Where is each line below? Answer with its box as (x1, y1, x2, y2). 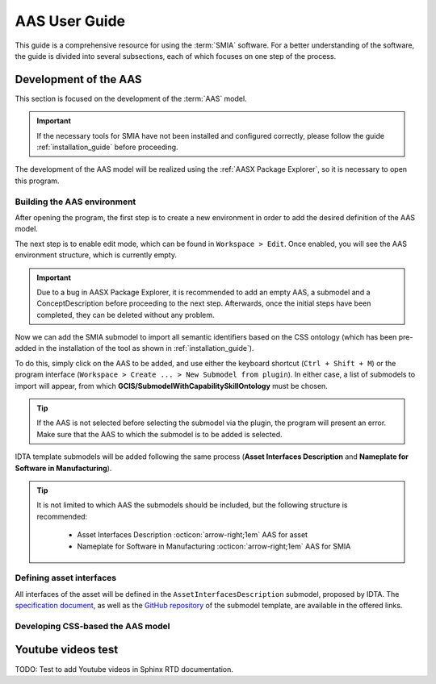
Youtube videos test (15, 643, 119, 657)
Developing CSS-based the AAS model (15, 620, 170, 632)
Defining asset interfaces (15, 573, 117, 584)
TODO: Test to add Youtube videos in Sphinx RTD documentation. (15, 664, 234, 674)
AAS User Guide (15, 12, 126, 30)
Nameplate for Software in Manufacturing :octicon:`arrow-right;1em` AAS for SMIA (77, 541, 351, 551)
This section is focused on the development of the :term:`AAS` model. (15, 94, 247, 103)
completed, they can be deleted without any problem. (36, 310, 215, 319)
